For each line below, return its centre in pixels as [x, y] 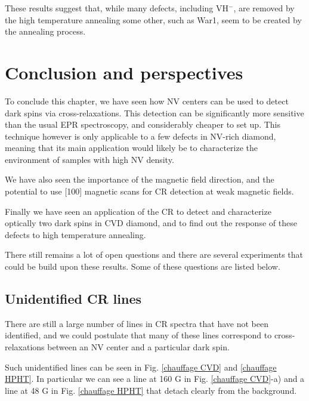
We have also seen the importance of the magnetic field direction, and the [140, 179]
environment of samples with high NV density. [89, 159]
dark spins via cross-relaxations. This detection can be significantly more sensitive [154, 112]
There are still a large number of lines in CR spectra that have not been [137, 323]
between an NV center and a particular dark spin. [138, 347]
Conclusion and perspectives [124, 72]
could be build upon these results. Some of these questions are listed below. [143, 266]
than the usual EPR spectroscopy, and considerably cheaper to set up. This [143, 124]
